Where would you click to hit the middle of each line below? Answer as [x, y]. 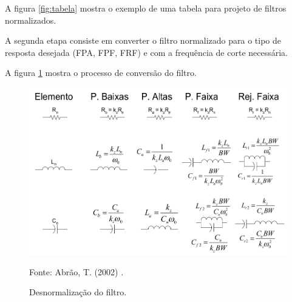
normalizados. [31, 20]
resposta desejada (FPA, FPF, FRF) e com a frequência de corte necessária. [147, 52]
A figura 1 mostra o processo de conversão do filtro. [101, 73]
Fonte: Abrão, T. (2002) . [76, 271]
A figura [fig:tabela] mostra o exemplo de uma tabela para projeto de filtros [146, 8]
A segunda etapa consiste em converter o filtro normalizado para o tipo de [143, 40]
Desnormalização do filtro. [78, 292]
